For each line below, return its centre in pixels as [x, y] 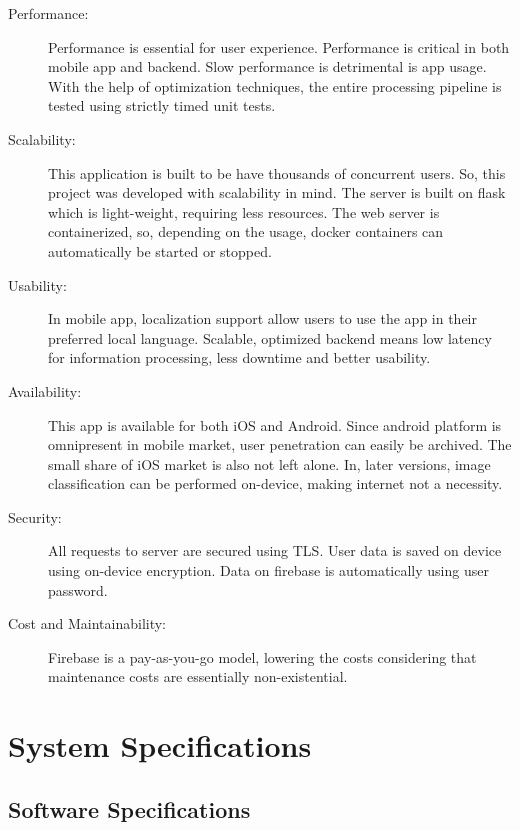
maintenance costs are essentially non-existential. [198, 676]
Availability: [45, 390]
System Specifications [160, 745]
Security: [35, 516]
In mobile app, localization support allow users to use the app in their [263, 318]
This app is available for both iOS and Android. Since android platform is [275, 424]
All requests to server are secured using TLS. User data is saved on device [275, 550]
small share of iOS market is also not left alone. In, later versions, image [269, 463]
